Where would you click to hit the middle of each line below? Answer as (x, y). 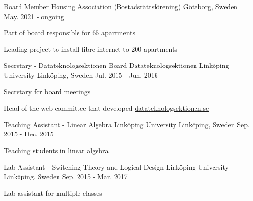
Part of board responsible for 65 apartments (69, 33)
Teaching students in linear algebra (56, 150)
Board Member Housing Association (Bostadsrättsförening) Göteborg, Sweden (121, 6)
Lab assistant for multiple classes (53, 192)
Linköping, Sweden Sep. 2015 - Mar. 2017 (66, 176)
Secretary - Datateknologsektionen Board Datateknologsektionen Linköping (117, 65)
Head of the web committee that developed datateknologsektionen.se (107, 108)
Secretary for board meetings (47, 91)
